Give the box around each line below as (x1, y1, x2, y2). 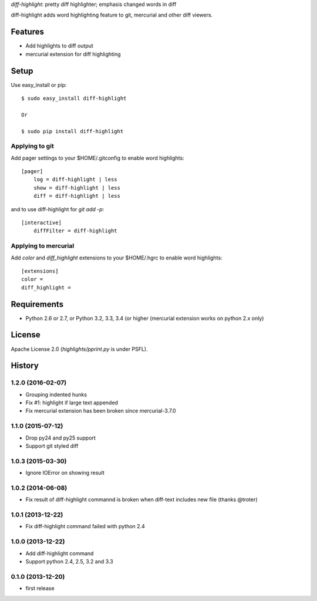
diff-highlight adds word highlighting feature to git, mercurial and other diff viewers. (11, 12, 213, 19)
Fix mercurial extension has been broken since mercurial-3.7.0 (25, 407, 176, 414)
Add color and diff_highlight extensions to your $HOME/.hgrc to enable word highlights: (11, 254, 222, 261)
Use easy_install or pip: (11, 81, 67, 88)
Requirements (11, 299, 64, 309)
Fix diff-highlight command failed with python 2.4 (25, 523, 145, 530)
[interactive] (21, 220, 62, 226)
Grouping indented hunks (25, 391, 87, 398)
